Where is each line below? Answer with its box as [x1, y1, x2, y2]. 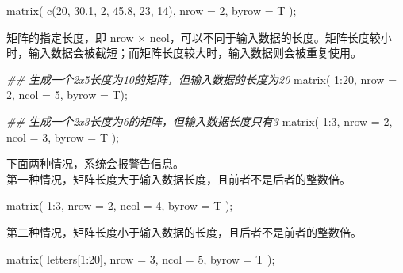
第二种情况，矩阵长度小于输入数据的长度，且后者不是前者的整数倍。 [6, 223, 362, 240]
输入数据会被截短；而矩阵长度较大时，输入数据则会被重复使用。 [28, 44, 362, 61]
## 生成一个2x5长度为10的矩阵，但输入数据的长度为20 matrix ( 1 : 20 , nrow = [6, 70, 397, 87]
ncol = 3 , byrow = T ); [6, 128, 120, 145]
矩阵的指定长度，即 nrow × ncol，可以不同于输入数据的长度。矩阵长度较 [6, 28, 381, 45]
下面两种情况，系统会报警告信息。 [6, 155, 184, 172]
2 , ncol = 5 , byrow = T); [6, 86, 128, 103]
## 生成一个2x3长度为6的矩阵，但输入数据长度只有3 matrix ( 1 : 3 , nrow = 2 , [6, 112, 393, 129]
